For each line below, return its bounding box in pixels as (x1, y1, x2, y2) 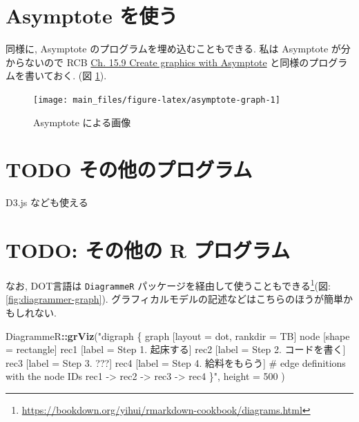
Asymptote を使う (6, 1, 178, 30)
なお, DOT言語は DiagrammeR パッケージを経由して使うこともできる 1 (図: (6, 277, 331, 292)
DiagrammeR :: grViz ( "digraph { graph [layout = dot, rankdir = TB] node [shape (6, 328, 350, 343)
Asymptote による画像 (33, 114, 131, 129)
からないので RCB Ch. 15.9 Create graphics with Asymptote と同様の (6, 54, 309, 69)
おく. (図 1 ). (53, 68, 107, 83)
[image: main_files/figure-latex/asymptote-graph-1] (33, 94, 280, 105)
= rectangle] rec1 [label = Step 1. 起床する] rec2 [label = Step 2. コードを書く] (6, 342, 346, 356)
